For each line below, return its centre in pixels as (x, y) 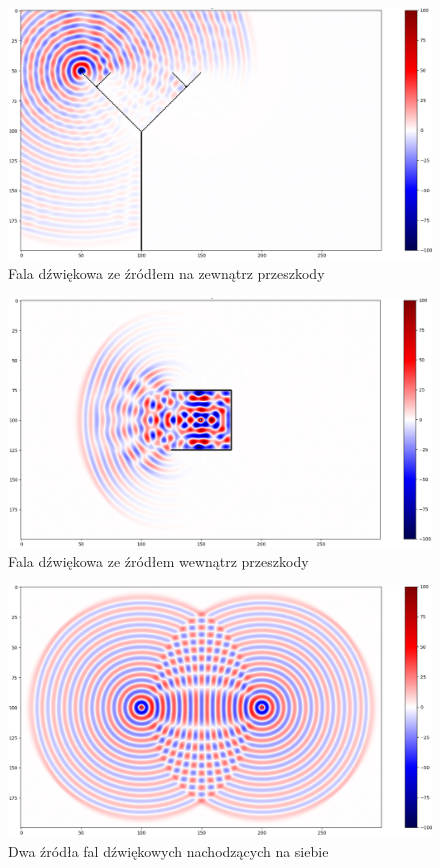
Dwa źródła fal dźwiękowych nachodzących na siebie (168, 851)
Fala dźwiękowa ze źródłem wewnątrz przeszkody (158, 560)
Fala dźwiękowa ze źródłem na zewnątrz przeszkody (166, 272)
